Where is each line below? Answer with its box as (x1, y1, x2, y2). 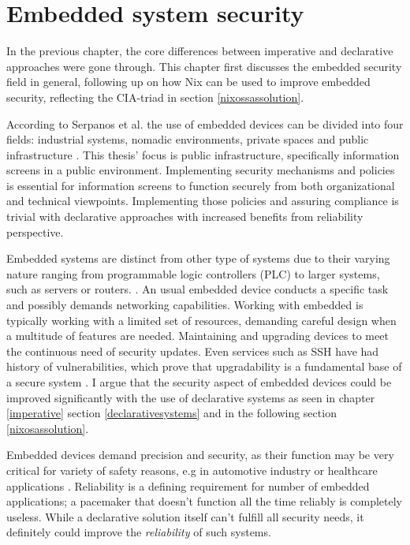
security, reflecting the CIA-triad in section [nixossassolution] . (6, 88, 304, 105)
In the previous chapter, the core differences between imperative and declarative (6, 43, 393, 59)
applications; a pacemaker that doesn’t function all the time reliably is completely (6, 493, 402, 510)
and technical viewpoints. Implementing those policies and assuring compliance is (6, 192, 399, 209)
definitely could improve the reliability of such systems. (6, 524, 271, 540)
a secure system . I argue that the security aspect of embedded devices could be (6, 374, 392, 390)
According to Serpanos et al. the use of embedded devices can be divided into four (6, 115, 404, 132)
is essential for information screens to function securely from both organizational (6, 177, 395, 193)
